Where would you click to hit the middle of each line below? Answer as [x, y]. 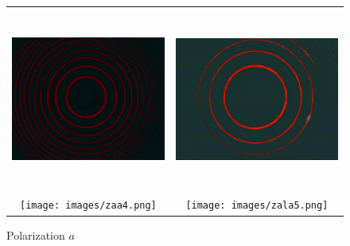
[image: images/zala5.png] [257, 206]
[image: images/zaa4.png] [88, 206]
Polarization [36, 234]
